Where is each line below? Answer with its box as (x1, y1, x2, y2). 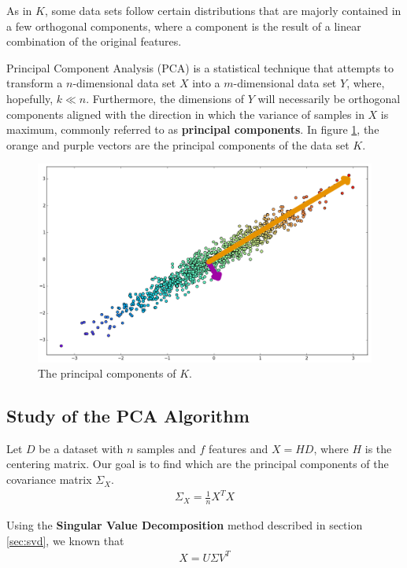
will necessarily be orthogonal (257, 90, 401, 106)
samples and (137, 440, 196, 456)
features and (209, 440, 268, 456)
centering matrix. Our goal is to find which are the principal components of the (6, 456, 389, 472)
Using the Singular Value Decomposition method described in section (6, 517, 363, 533)
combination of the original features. (6, 33, 182, 50)
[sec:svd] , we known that (6, 532, 124, 548)
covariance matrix (6, 471, 92, 488)
